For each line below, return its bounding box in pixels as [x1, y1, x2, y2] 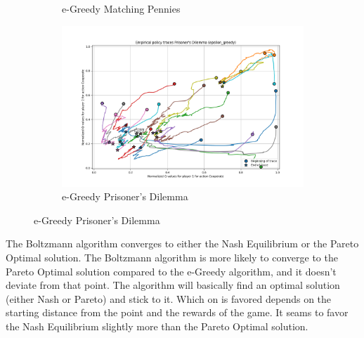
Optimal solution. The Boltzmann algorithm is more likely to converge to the [6, 250, 338, 265]
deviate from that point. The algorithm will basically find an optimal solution [6, 278, 340, 292]
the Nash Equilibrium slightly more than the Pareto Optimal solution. [6, 319, 308, 334]
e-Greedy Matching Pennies [62, 1, 181, 15]
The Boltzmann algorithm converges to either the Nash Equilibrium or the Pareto [6, 236, 359, 251]
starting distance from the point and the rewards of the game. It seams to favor [6, 305, 349, 320]
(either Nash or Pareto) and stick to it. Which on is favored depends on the [6, 291, 332, 306]
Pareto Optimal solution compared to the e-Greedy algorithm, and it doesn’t [6, 264, 337, 278]
